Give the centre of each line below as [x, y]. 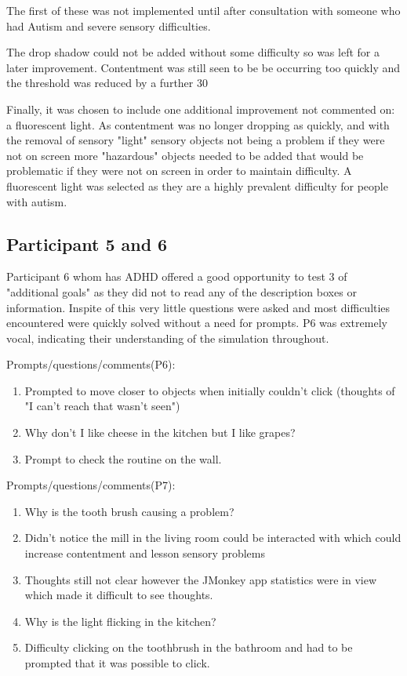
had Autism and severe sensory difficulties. [109, 25]
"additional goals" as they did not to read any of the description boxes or [182, 291]
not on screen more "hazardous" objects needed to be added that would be [185, 155]
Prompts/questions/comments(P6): [91, 364]
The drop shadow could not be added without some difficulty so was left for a [193, 52]
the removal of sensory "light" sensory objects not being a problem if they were [196, 140]
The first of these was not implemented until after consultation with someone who [203, 10]
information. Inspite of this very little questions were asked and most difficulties [198, 307]
